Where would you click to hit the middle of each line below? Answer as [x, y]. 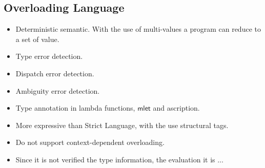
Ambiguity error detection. [58, 90]
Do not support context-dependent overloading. [90, 142]
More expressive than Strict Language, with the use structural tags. [122, 125]
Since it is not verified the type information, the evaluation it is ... [119, 159]
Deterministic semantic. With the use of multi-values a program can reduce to [138, 29]
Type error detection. [49, 56]
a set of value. [37, 39]
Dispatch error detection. [55, 73]
